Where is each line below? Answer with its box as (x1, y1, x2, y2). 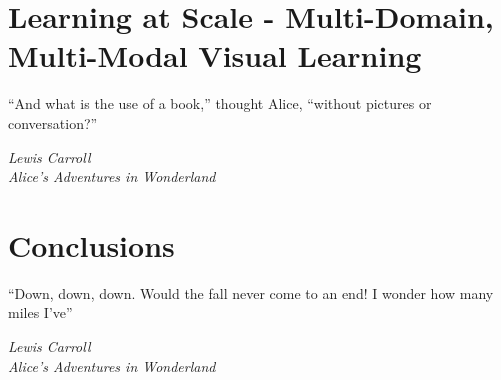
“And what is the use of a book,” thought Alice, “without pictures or (8, 93, 432, 114)
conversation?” (8, 112, 98, 133)
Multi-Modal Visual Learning (8, 35, 422, 76)
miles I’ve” (8, 302, 73, 323)
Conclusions (8, 224, 175, 265)
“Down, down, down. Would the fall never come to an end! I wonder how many (8, 282, 494, 303)
